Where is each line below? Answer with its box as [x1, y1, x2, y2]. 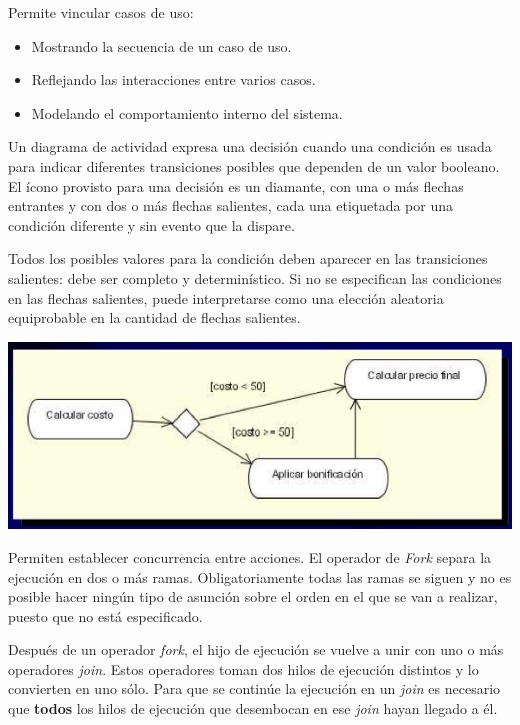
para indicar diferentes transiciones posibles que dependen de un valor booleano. [8, 155, 500, 176]
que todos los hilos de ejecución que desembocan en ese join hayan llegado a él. [8, 698, 498, 719]
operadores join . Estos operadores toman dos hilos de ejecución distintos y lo [8, 658, 479, 679]
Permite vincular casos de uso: [8, 2, 194, 22]
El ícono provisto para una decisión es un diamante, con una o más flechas [8, 175, 464, 196]
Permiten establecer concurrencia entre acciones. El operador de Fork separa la [8, 546, 492, 567]
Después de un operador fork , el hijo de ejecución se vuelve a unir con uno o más [8, 639, 504, 660]
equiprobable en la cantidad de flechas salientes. [8, 307, 301, 328]
